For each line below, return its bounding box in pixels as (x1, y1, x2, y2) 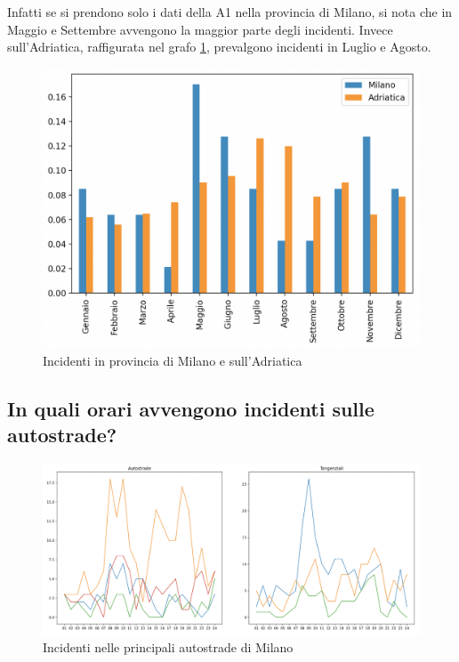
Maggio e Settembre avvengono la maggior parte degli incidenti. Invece (7, 20, 393, 38)
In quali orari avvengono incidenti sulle (7, 395, 374, 423)
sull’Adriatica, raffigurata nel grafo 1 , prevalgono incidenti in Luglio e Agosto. (7, 37, 431, 56)
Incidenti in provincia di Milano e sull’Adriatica (43, 351, 302, 370)
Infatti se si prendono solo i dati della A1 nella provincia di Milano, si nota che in (7, 3, 453, 20)
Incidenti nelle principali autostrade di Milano (43, 638, 294, 657)
